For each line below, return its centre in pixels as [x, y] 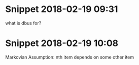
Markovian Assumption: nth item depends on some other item [70, 57]
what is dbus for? [23, 23]
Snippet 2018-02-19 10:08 [62, 43]
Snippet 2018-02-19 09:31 [62, 9]
